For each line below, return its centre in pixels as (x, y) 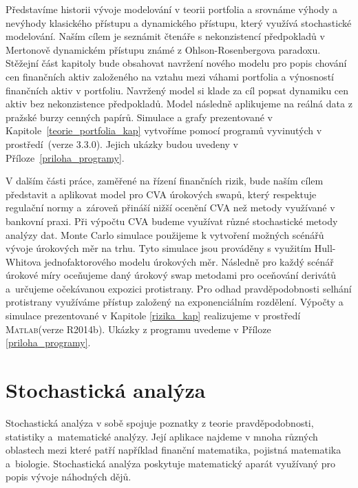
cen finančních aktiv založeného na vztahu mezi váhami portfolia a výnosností (170, 76)
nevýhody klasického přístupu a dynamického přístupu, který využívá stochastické (179, 22)
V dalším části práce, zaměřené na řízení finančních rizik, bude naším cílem (165, 181)
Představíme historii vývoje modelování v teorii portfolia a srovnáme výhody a (172, 9)
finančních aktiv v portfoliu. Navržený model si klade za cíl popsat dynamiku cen (177, 90)
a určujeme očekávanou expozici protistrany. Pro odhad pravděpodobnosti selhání (179, 288)
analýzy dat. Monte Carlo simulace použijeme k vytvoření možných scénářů (165, 234)
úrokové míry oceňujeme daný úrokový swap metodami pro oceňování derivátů (171, 275)
